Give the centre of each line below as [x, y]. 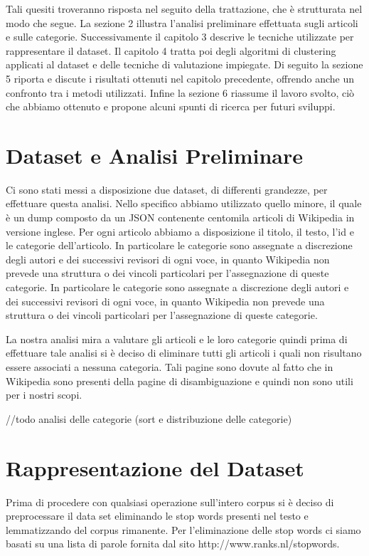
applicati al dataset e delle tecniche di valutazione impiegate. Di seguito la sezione [184, 64]
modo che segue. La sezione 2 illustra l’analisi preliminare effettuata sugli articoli [182, 22]
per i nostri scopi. [44, 395]
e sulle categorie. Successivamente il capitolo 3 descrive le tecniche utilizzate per [180, 37]
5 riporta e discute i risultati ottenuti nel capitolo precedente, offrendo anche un [180, 78]
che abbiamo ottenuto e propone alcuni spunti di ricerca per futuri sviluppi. [171, 106]
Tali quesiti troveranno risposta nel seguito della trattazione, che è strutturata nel [184, 9]
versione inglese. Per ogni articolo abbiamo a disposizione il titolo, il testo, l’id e [180, 231]
